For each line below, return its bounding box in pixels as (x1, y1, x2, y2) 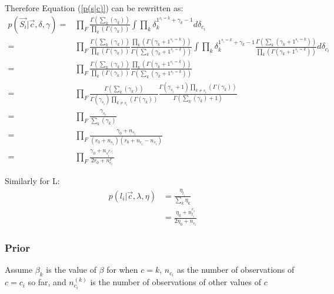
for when (106, 263, 138, 276)
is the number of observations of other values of (90, 276, 261, 288)
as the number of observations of (176, 263, 295, 276)
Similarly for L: (5, 175, 60, 187)
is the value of (46, 263, 96, 276)
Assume (5, 263, 33, 276)
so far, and (28, 276, 66, 288)
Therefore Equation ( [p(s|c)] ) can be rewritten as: (5, 2, 183, 14)
